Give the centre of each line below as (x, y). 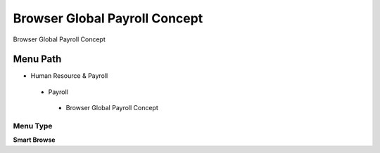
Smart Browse (34, 140)
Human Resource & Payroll (69, 76)
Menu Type (33, 126)
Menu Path (37, 59)
